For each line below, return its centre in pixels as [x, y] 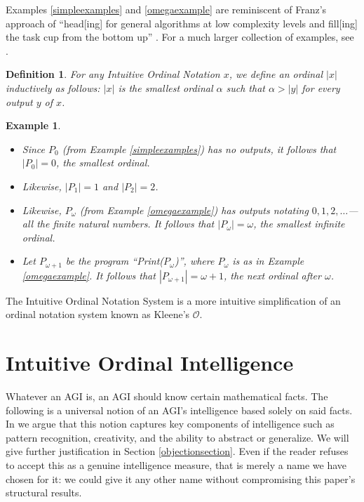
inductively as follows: [53, 87]
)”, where [194, 261]
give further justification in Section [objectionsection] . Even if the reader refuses [177, 451]
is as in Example [268, 261]
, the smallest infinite [299, 224]
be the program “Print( [115, 261]
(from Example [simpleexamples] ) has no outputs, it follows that [199, 148]
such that [245, 87]
